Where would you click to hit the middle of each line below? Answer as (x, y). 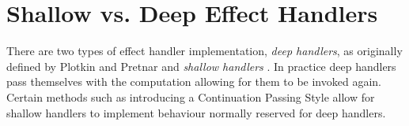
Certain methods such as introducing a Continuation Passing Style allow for (191, 96)
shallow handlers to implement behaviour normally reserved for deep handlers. (196, 112)
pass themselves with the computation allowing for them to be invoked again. (194, 82)
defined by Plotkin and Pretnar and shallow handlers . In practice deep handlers (201, 66)
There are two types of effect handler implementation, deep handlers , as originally (204, 51)
